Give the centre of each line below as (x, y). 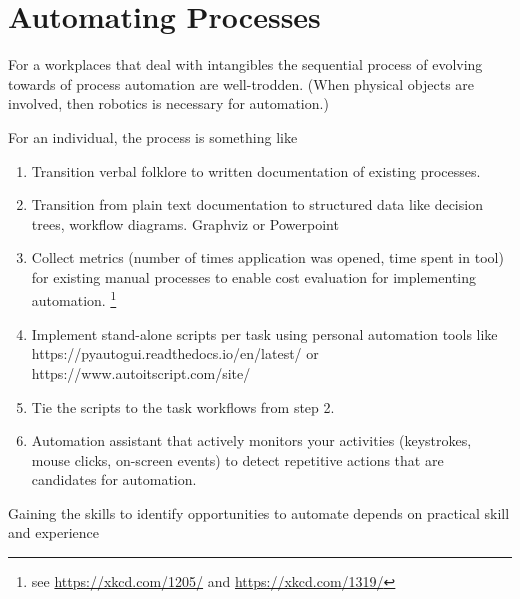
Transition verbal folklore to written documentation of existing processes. (256, 170)
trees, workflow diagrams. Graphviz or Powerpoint (185, 223)
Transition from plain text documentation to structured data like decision (257, 204)
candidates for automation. (114, 479)
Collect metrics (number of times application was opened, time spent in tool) (267, 257)
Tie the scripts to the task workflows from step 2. (183, 406)
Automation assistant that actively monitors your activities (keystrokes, (251, 440)
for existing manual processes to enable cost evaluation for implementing (254, 276)
